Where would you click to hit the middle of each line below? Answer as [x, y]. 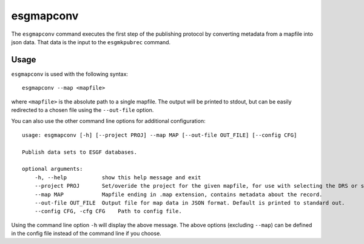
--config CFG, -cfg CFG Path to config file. [108, 211]
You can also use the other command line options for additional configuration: [108, 121]
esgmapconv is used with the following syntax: [70, 74]
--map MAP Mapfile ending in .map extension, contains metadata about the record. [178, 194]
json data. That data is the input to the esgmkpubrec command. [91, 42]
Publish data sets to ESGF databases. [80, 152]
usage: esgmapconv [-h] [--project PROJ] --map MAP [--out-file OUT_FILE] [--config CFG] [160, 135]
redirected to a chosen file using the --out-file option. [83, 110]
